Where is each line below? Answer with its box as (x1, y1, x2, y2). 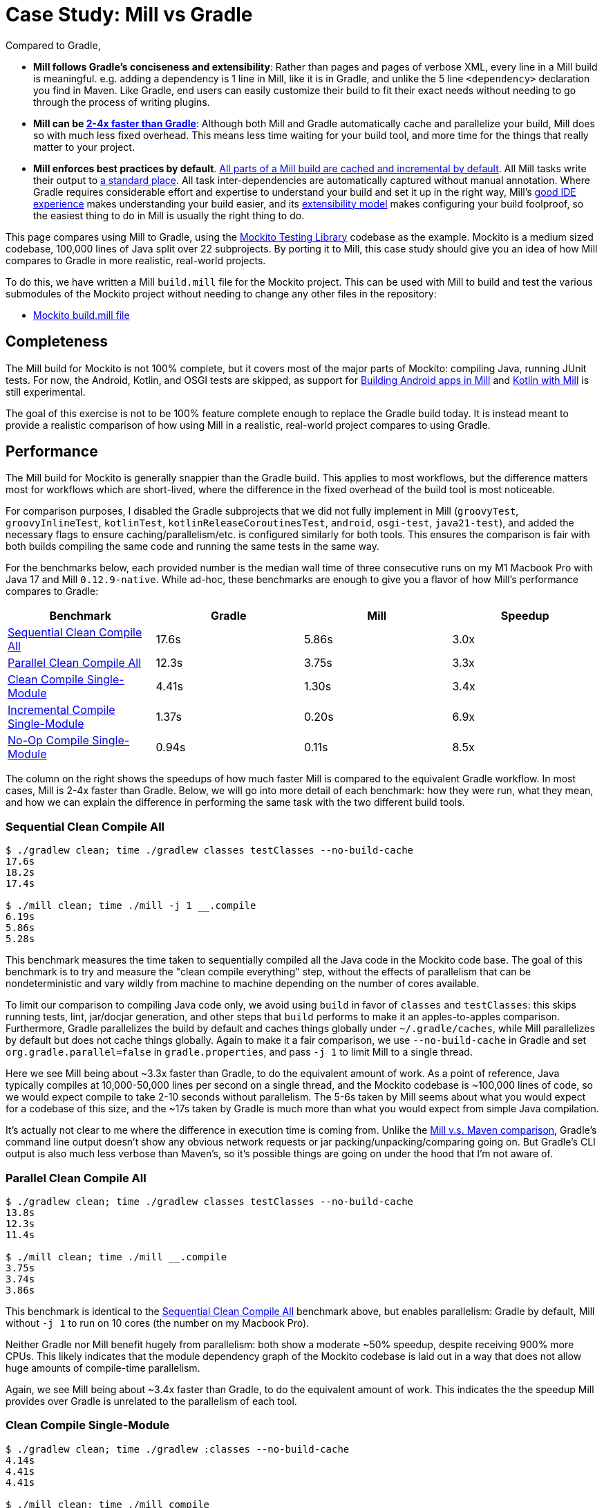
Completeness (6, 333, 108, 351)
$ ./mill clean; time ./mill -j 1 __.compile (6, 900, 256, 912)
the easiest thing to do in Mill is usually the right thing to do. (33, 209, 305, 221)
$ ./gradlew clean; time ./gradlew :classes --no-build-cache (6, 1443, 350, 1455)
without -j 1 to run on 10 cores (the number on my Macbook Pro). (6, 1316, 310, 1329)
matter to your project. (33, 140, 135, 153)
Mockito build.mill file (33, 309, 130, 321)
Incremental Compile (8, 703, 115, 717)
